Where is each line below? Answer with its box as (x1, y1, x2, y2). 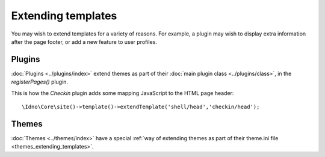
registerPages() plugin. (11, 78, 69, 85)
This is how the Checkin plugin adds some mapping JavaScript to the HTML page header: (11, 89, 234, 96)
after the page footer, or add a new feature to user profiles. (11, 38, 158, 45)
